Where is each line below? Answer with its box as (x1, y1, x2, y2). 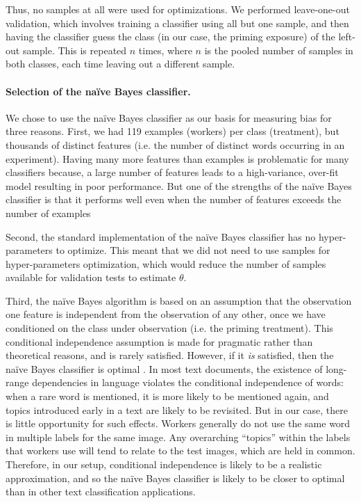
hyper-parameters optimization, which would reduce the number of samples (6, 256, 326, 271)
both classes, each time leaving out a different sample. (6, 56, 235, 71)
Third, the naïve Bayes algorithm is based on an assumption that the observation (6, 293, 352, 308)
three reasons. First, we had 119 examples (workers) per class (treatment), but (6, 124, 339, 138)
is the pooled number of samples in (204, 42, 353, 57)
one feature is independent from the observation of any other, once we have (6, 307, 326, 321)
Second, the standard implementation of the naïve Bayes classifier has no (6, 229, 316, 243)
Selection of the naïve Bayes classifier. (6, 83, 191, 98)
